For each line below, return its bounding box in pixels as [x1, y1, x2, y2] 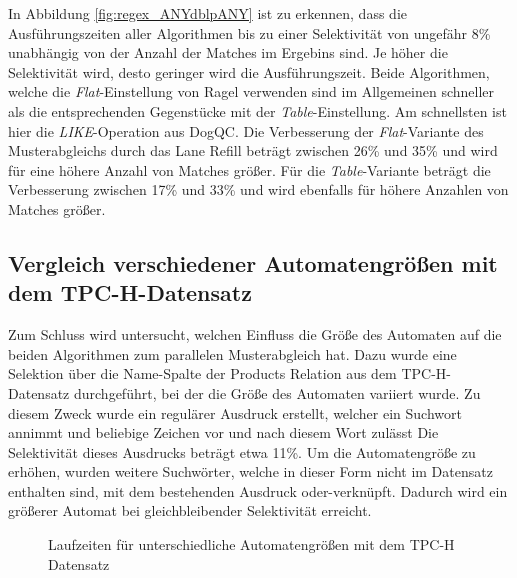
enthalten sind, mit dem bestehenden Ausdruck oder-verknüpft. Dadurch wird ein [8, 480, 508, 501]
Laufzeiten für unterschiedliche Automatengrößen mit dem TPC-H [48, 534, 455, 555]
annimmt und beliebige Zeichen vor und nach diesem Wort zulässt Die [8, 422, 439, 443]
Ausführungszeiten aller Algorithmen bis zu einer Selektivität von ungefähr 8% [8, 22, 491, 43]
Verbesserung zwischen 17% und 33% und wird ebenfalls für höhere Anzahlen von [8, 179, 509, 200]
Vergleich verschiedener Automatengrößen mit [8, 247, 498, 278]
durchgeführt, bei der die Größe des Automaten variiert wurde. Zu [73, 382, 481, 403]
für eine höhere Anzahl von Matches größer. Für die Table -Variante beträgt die [8, 159, 491, 180]
